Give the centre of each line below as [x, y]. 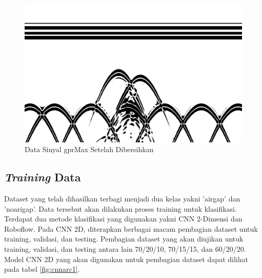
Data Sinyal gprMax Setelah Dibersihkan [89, 149]
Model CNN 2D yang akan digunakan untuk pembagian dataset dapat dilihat [126, 259]
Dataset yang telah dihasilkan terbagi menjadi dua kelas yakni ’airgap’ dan [122, 199]
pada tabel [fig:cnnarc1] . [42, 269]
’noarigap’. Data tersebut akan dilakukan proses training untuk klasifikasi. [120, 208]
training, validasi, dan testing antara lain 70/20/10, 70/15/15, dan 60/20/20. [125, 249]
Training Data [43, 177]
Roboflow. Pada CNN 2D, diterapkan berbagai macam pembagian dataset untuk [131, 228]
